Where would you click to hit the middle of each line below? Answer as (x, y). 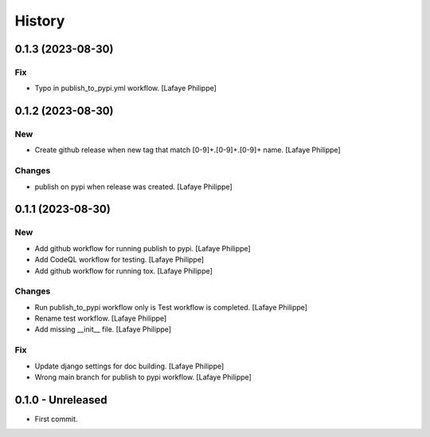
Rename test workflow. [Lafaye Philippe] (101, 318)
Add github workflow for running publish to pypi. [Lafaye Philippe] (143, 248)
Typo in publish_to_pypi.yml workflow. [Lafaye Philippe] (125, 89)
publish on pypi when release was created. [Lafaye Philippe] (133, 187)
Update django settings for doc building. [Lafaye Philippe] (129, 366)
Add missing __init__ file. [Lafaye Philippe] (103, 329)
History (40, 21)
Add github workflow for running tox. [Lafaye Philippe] (123, 270)
